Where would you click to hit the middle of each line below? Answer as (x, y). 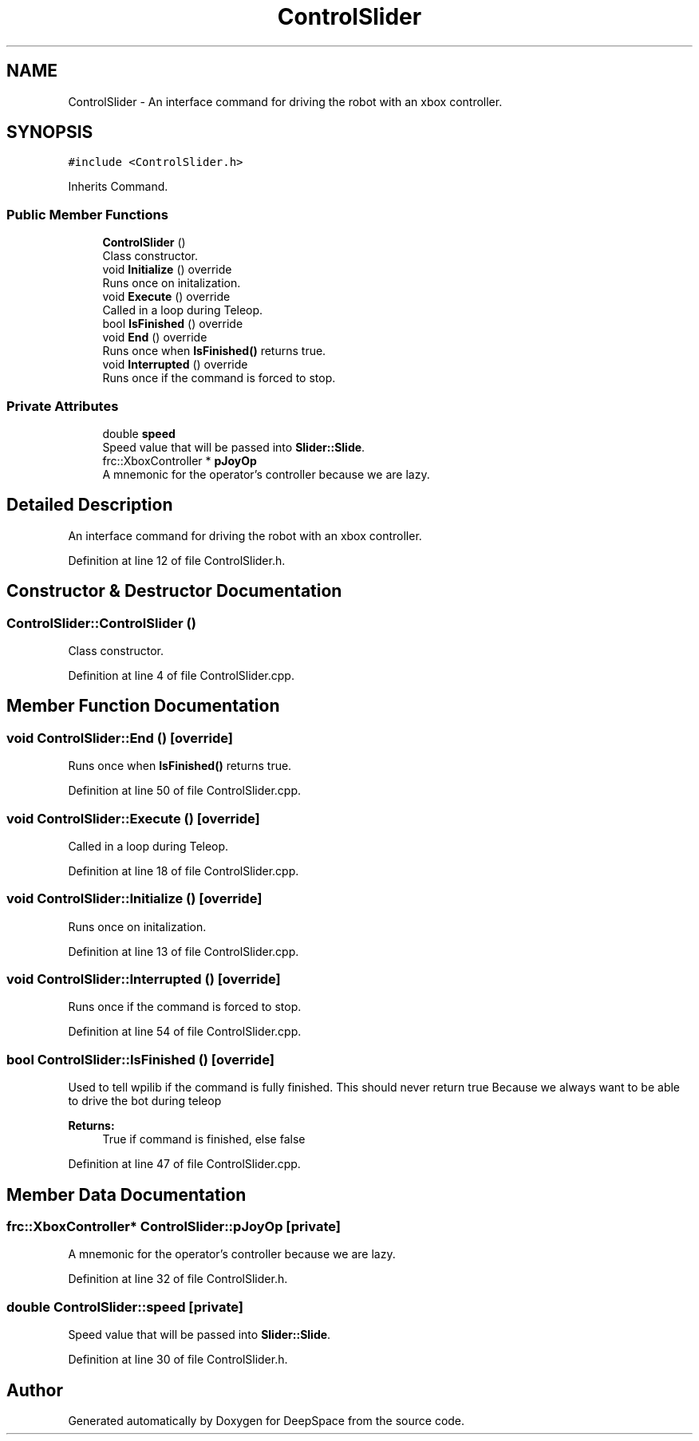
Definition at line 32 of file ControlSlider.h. (178, 1279)
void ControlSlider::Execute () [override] (133, 818)
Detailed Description (90, 505)
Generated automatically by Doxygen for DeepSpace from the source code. (267, 1421)
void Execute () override (166, 297)
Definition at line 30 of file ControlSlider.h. (178, 1360)
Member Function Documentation (143, 706)
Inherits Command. (118, 187)
